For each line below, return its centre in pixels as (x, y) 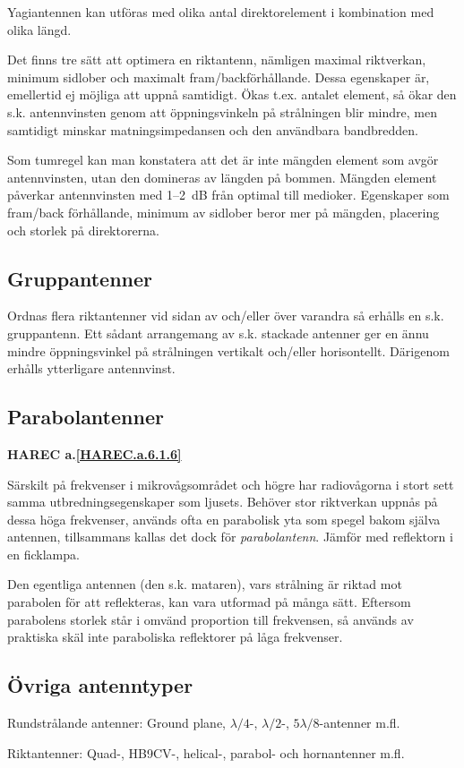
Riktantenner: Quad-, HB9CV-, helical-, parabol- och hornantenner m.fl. (206, 752)
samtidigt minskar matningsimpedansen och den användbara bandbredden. (213, 129)
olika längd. (39, 29)
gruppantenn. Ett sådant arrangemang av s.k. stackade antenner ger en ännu (218, 333)
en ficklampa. (43, 554)
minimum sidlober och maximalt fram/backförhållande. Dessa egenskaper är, (219, 77)
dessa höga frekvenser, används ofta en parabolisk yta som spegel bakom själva (224, 519)
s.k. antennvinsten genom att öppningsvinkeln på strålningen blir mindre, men (222, 111)
